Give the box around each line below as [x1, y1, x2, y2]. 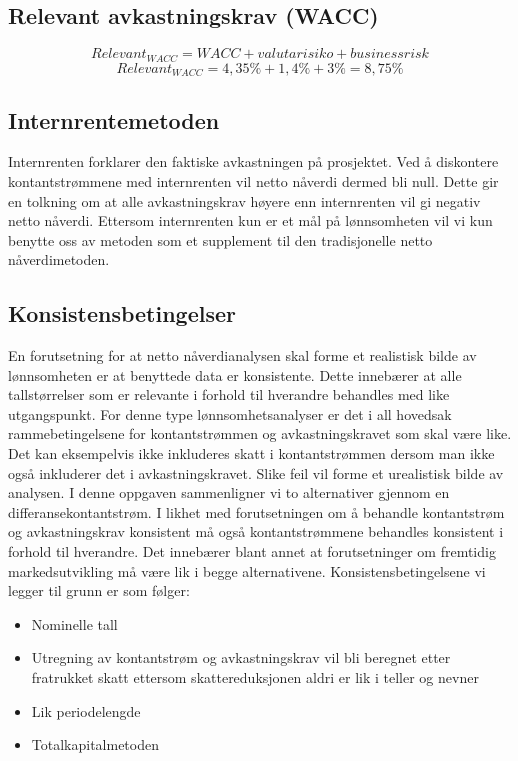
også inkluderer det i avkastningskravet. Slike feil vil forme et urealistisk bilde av [8, 462, 504, 483]
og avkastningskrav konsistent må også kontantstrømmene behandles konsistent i [8, 521, 504, 542]
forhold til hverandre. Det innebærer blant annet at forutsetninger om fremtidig [8, 541, 496, 562]
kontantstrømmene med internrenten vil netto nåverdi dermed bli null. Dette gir [8, 170, 499, 191]
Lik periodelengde [31, 700, 141, 721]
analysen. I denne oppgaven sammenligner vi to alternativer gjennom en [8, 482, 450, 503]
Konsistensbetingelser [8, 298, 236, 329]
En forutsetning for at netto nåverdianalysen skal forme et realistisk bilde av [8, 345, 477, 366]
